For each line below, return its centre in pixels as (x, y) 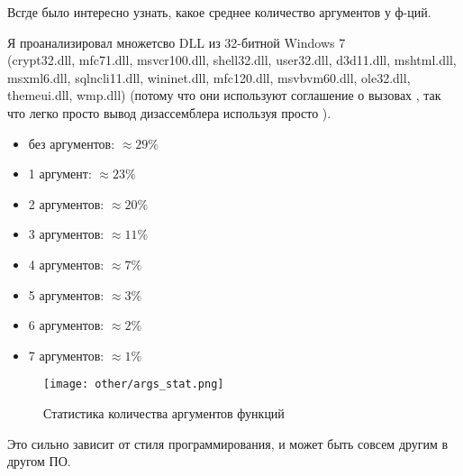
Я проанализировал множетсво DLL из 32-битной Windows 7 (177, 42)
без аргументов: (72, 143)
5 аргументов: (66, 294)
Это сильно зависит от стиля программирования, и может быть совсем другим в (228, 443)
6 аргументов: (66, 325)
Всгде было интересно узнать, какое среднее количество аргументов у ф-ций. (219, 12)
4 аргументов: (66, 264)
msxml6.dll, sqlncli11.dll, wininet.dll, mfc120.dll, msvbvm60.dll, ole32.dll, (209, 77)
